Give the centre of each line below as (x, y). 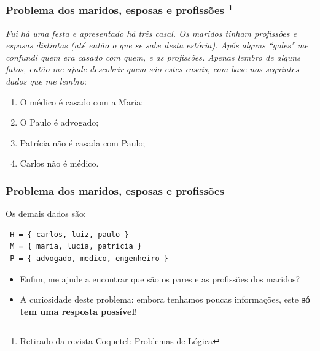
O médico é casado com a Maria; (82, 101)
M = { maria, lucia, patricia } (76, 247)
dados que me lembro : (46, 81)
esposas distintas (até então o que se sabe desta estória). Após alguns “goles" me (157, 45)
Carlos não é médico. (59, 163)
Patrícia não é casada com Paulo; (83, 142)
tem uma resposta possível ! (78, 311)
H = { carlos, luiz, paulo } (69, 234)
